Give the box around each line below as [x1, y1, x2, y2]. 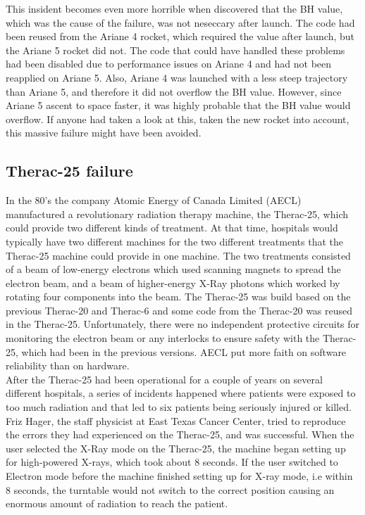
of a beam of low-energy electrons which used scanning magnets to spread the [6, 262, 341, 276]
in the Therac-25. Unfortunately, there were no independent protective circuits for [6, 317, 360, 331]
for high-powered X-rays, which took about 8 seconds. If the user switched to [6, 454, 338, 469]
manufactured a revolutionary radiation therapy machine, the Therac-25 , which [6, 206, 349, 221]
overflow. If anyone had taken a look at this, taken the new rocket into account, [6, 111, 349, 126]
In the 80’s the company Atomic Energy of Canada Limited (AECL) [6, 193, 302, 208]
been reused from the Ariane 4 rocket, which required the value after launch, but [6, 29, 355, 44]
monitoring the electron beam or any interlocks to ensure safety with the [6, 331, 320, 345]
